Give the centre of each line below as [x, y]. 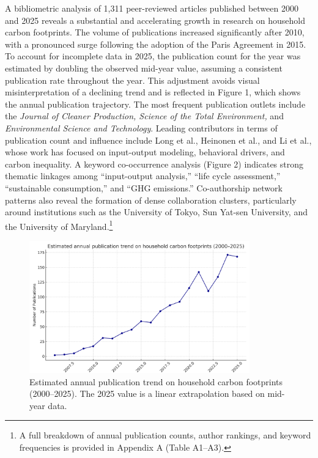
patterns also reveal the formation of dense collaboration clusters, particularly [151, 200]
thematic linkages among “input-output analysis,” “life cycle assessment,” [143, 176]
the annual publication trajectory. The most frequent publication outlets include [155, 104]
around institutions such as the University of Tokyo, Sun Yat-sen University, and [156, 212]
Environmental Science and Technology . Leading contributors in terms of [141, 127]
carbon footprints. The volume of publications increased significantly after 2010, [155, 32]
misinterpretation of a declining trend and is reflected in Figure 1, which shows [153, 92]
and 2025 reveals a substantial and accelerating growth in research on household [155, 20]
